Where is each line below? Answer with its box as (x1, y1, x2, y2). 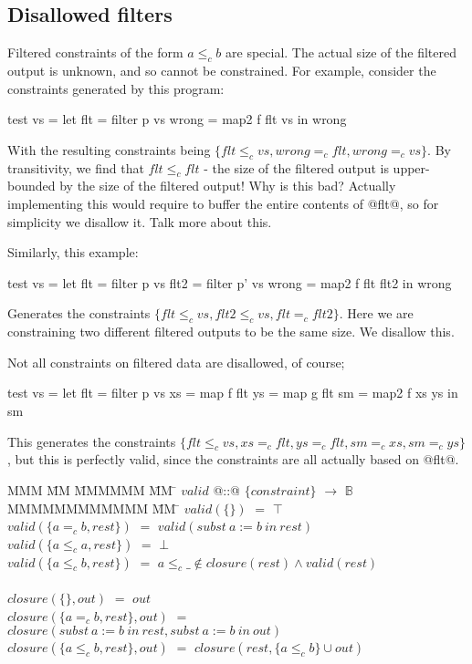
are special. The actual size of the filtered (226, 43, 457, 62)
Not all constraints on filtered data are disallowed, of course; (7, 352, 345, 371)
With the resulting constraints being (7, 140, 211, 159)
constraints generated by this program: (7, 78, 225, 98)
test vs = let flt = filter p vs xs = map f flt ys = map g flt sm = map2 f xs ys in (7, 383, 458, 402)
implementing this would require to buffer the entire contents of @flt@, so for (7, 193, 439, 213)
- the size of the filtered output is (204, 158, 389, 177)
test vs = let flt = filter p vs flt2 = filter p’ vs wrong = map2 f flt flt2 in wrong (7, 273, 452, 292)
